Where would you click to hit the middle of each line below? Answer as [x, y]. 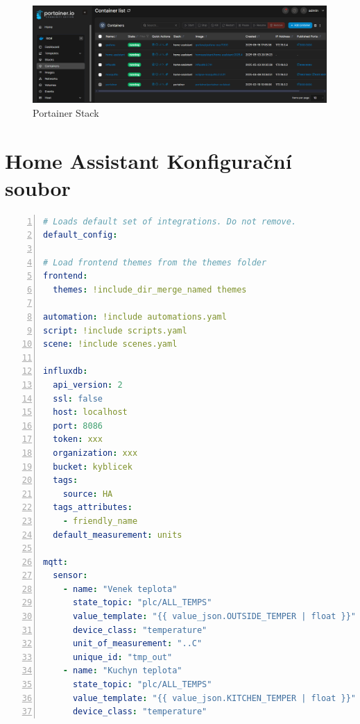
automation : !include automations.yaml [135, 317]
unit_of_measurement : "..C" [137, 644]
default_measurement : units [118, 535]
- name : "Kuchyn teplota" [122, 671]
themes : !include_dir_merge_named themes [150, 289]
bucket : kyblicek [93, 467]
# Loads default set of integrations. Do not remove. [170, 221]
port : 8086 [78, 426]
